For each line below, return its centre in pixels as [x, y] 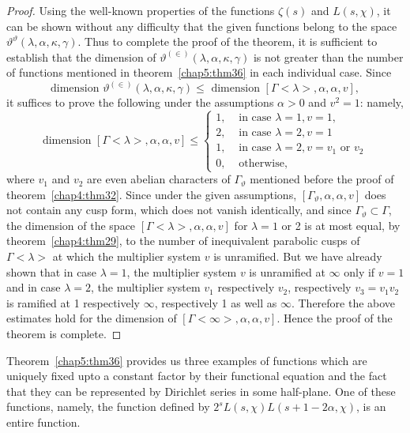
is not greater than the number [328, 56]
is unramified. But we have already [298, 256]
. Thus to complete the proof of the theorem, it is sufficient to [228, 41]
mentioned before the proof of [322, 179]
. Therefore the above [343, 302]
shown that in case [52, 271]
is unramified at [287, 271]
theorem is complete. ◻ [64, 334]
